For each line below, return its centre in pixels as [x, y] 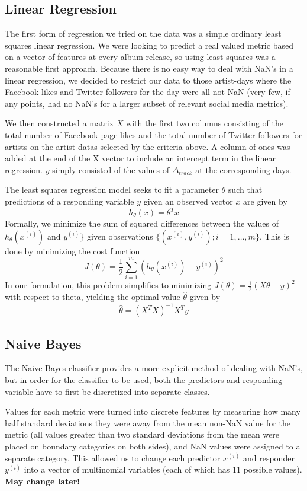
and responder [269, 457]
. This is [274, 236]
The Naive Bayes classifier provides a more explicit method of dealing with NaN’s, [154, 368]
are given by [265, 201]
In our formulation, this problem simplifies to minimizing [108, 285]
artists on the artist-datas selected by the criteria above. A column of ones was [148, 146]
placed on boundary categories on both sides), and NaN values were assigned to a [153, 446]
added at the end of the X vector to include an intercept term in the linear [140, 158]
